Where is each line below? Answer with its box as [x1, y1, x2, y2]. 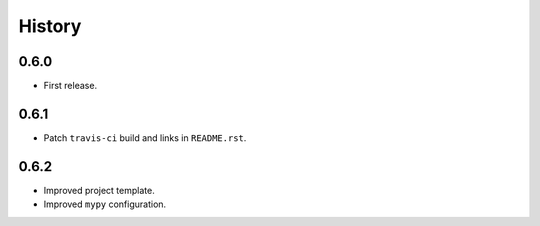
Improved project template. [43, 184, 155, 196]
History [18, 15, 82, 37]
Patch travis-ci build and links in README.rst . [43, 131, 247, 144]
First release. [43, 80, 98, 92]
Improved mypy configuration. [43, 198, 167, 210]
